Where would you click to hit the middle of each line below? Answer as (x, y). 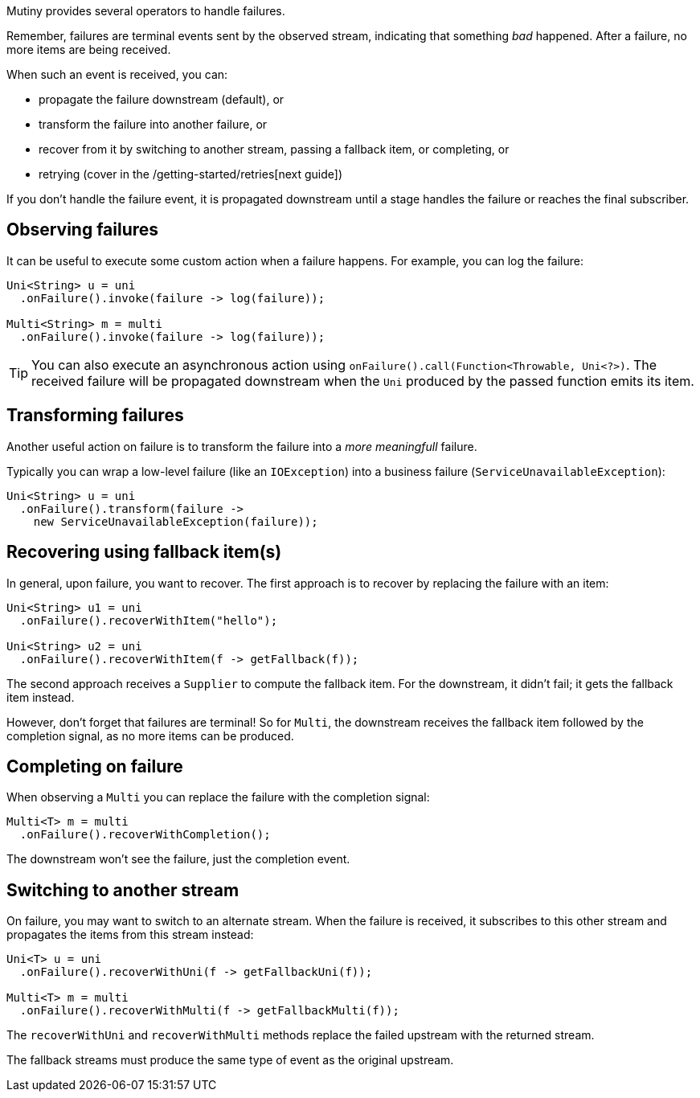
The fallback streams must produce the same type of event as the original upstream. (230, 1060)
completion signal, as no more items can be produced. (150, 735)
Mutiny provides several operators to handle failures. (146, 11)
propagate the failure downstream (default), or (162, 99)
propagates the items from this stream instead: (130, 935)
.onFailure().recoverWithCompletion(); (145, 835)
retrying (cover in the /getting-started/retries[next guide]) (190, 174)
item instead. (41, 697)
